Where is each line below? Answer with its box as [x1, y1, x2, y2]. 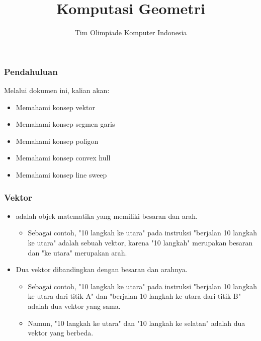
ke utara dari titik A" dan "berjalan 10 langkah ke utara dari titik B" [28, 291, 241, 301]
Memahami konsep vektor [16, 102, 96, 112]
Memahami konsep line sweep [16, 169, 107, 180]
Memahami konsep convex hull [16, 152, 111, 163]
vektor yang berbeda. [28, 327, 94, 338]
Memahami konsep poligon [16, 135, 99, 146]
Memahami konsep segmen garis [16, 119, 115, 129]
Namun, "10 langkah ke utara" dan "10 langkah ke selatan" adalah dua [28, 317, 245, 328]
